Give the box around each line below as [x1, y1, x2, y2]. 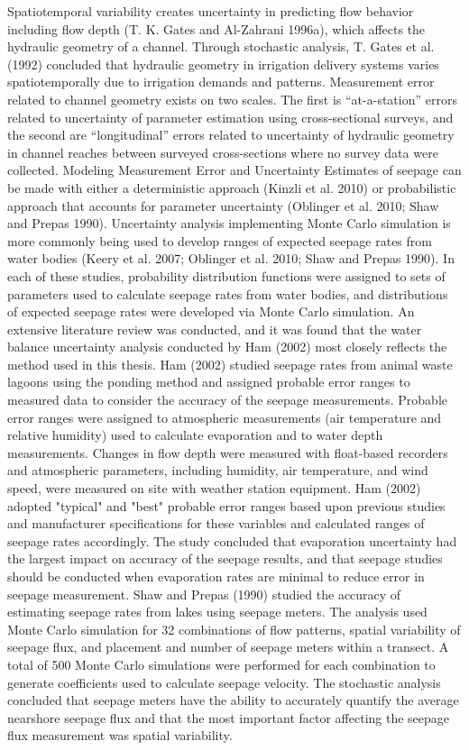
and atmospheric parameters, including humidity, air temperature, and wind [7, 461, 428, 480]
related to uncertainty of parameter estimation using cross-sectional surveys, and [7, 107, 454, 126]
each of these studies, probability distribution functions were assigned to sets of [7, 266, 446, 285]
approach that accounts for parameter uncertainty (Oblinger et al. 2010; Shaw [7, 196, 439, 215]
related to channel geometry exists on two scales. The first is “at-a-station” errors [7, 89, 457, 108]
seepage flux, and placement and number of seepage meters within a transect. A [7, 637, 449, 656]
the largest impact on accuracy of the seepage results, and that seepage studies [7, 549, 443, 568]
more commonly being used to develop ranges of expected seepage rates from [7, 231, 432, 250]
